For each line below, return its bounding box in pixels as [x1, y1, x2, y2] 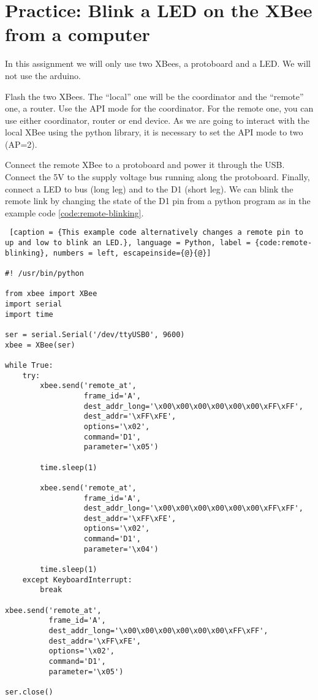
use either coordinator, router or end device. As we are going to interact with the [5, 113, 310, 126]
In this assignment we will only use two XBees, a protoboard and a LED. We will [5, 57, 311, 70]
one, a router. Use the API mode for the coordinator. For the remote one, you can [5, 102, 314, 115]
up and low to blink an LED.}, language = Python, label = [5, 238, 251, 248]
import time [5, 310, 53, 319]
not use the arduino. [5, 69, 81, 82]
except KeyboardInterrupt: [22, 575, 132, 584]
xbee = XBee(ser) [5, 340, 75, 349]
